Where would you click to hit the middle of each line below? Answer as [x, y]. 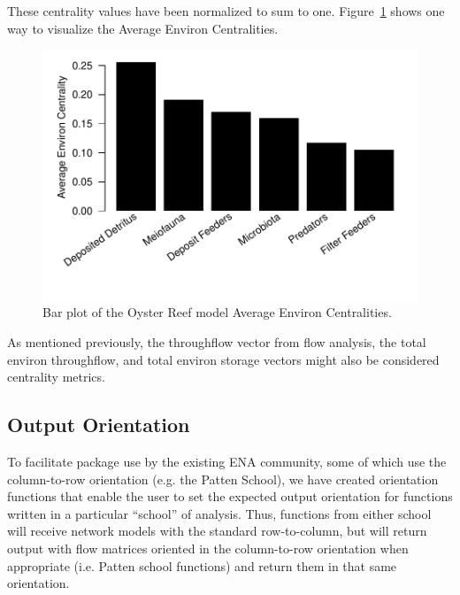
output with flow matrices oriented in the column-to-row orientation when [208, 548]
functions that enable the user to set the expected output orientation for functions [230, 496]
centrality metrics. [56, 377]
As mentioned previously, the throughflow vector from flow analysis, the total [217, 342]
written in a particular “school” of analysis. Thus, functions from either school [219, 513]
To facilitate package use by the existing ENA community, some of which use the [227, 462]
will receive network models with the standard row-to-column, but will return [217, 531]
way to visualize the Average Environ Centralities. [143, 28]
